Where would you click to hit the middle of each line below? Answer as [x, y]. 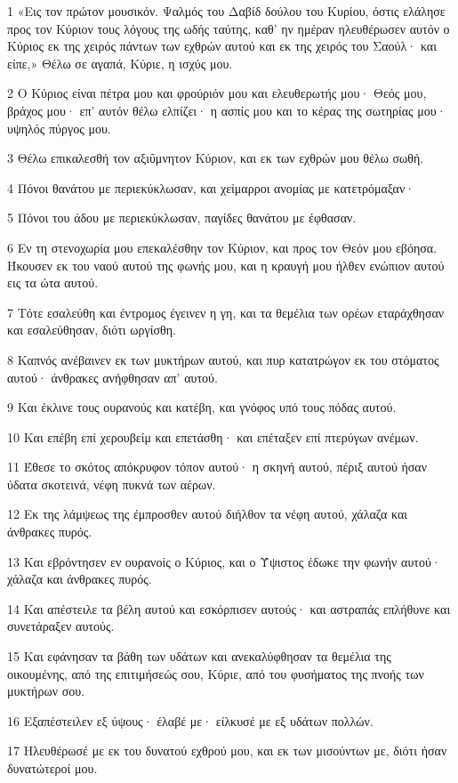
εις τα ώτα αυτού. [53, 283]
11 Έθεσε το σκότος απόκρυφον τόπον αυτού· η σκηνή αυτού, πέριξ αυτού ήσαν [217, 467]
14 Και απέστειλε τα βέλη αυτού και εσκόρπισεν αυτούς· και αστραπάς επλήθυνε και [229, 608]
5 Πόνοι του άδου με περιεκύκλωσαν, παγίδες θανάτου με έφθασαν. [182, 218]
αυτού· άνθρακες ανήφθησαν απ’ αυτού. [112, 377]
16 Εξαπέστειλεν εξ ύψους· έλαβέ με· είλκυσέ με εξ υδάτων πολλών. [190, 720]
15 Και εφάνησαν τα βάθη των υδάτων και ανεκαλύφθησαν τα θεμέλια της [199, 656]
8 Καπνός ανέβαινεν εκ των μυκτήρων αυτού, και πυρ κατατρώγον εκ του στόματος [223, 359]
